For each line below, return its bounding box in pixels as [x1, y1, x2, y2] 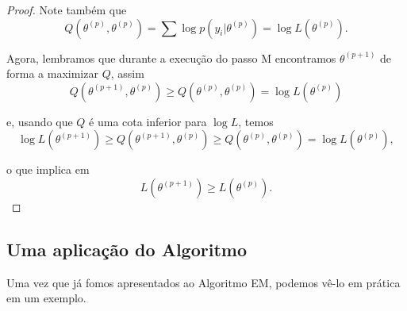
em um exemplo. [6, 290, 86, 306]
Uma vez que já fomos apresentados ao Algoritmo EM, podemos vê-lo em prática [6, 274, 401, 290]
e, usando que [6, 113, 73, 129]
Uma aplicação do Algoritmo [6, 236, 247, 261]
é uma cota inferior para [89, 113, 207, 129]
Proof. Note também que [6, 2, 127, 17]
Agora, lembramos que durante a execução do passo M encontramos [6, 49, 336, 66]
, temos [238, 113, 274, 129]
